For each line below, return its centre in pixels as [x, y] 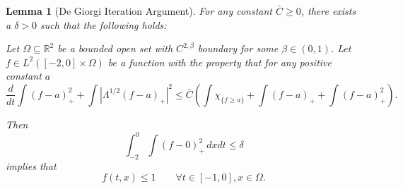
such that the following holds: [104, 24]
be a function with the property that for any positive [220, 62]
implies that [31, 165]
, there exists [328, 11]
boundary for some [238, 48]
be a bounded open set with [115, 48]
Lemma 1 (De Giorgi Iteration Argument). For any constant [139, 11]
